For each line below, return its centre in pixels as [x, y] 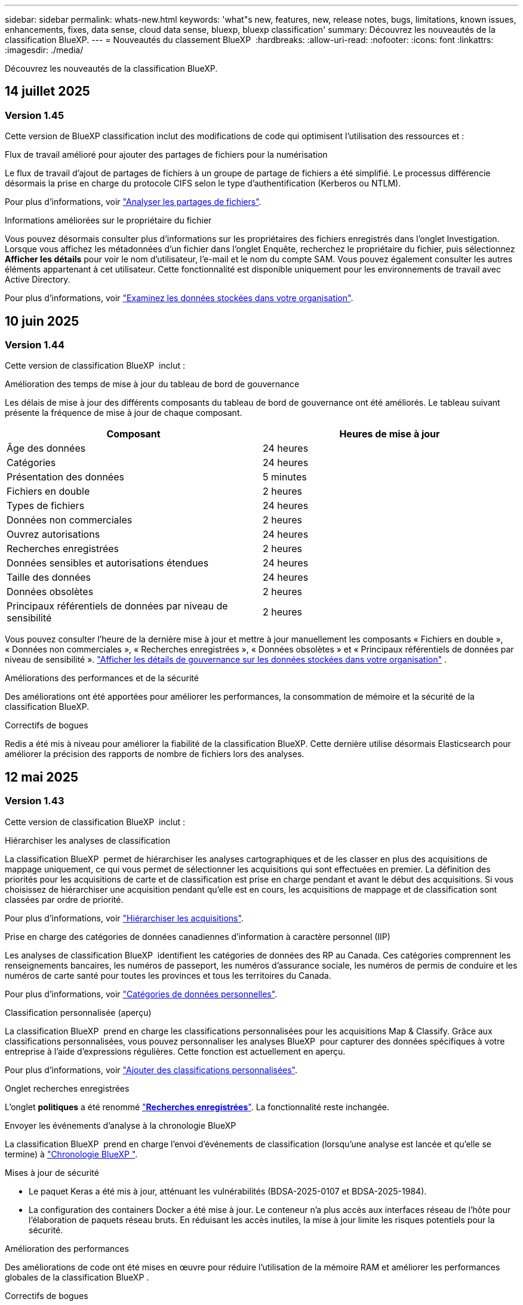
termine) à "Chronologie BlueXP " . [71, 1154]
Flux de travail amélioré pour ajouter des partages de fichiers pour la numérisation [166, 155]
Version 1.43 [35, 801]
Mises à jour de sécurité [52, 1172]
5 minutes [285, 477]
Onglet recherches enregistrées [67, 1088]
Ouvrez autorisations [53, 534]
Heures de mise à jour [390, 434]
